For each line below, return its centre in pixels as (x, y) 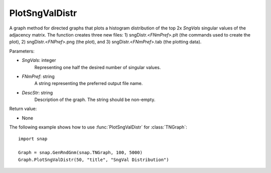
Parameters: (22, 51)
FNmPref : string (38, 76)
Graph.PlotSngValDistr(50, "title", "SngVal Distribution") (94, 159)
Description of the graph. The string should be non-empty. (95, 99)
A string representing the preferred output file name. (89, 83)
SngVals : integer (39, 60)
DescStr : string (37, 92)
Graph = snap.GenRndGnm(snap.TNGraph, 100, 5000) (81, 153)
